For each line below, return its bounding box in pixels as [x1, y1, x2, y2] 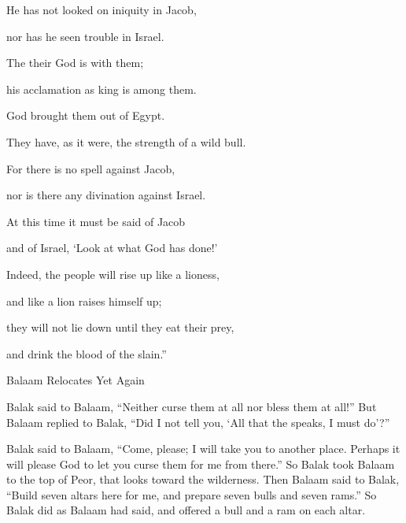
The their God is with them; [6, 54, 144, 71]
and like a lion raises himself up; [6, 292, 162, 309]
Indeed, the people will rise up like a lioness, [6, 265, 220, 282]
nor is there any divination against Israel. [6, 187, 206, 203]
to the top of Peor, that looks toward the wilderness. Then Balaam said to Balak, [6, 471, 400, 488]
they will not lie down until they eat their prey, [6, 319, 234, 336]
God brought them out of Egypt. [6, 107, 165, 124]
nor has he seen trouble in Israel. [6, 28, 164, 44]
